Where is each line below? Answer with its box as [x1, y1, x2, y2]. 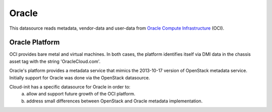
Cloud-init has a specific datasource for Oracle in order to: [9, 84, 130, 90]
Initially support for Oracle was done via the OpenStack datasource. [9, 74, 150, 80]
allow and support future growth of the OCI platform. [26, 91, 135, 97]
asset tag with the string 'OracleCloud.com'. [9, 58, 101, 64]
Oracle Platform [9, 38, 60, 47]
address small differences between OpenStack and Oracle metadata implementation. [26, 98, 203, 104]
